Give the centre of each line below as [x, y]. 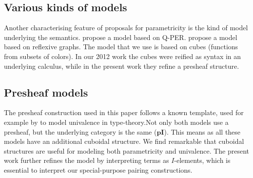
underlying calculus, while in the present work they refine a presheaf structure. [122, 66]
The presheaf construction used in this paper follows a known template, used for [124, 112]
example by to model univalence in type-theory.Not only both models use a [116, 122]
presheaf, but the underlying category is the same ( [80, 131]
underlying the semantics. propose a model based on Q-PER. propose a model [121, 37]
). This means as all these [202, 131]
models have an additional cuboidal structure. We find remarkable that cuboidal [124, 141]
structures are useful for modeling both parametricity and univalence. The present [127, 150]
